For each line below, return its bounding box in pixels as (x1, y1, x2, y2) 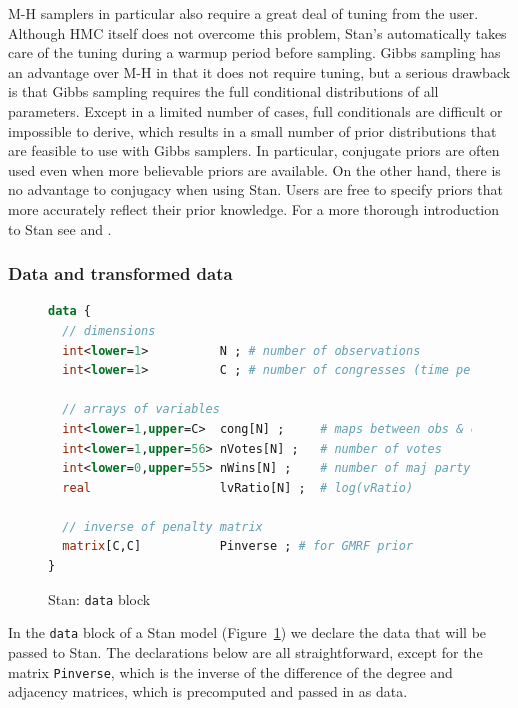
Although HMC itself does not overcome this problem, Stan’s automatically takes (8, 22, 507, 43)
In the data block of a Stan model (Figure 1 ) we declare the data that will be (8, 622, 487, 643)
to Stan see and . (8, 218, 112, 239)
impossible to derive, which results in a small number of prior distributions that (8, 120, 497, 141)
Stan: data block (48, 588, 151, 609)
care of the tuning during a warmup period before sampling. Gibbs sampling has (8, 42, 501, 63)
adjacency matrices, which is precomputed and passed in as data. (8, 681, 408, 702)
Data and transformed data (8, 261, 233, 286)
